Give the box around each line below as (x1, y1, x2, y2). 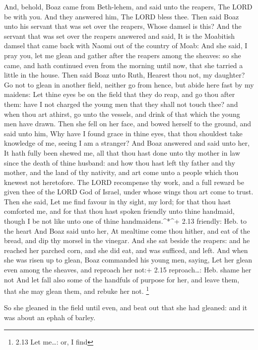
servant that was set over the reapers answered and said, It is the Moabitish (4, 30, 235, 41)
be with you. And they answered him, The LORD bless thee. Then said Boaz (4, 11, 239, 21)
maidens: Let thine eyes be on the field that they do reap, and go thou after (4, 89, 235, 99)
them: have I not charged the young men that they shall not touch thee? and (4, 98, 238, 109)
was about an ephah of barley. (4, 312, 96, 323)
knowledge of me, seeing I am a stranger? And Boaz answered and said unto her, (4, 138, 250, 148)
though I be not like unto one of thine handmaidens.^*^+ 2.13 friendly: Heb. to (4, 216, 247, 226)
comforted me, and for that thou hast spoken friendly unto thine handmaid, (4, 206, 235, 216)
